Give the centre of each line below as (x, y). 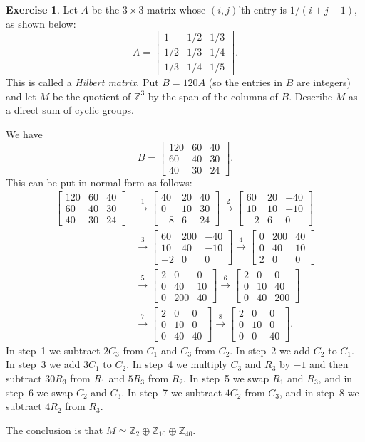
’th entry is (263, 9)
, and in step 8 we (319, 392)
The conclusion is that (55, 430)
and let (21, 96)
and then (329, 364)
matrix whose (176, 9)
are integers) (323, 82)
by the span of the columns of (213, 96)
